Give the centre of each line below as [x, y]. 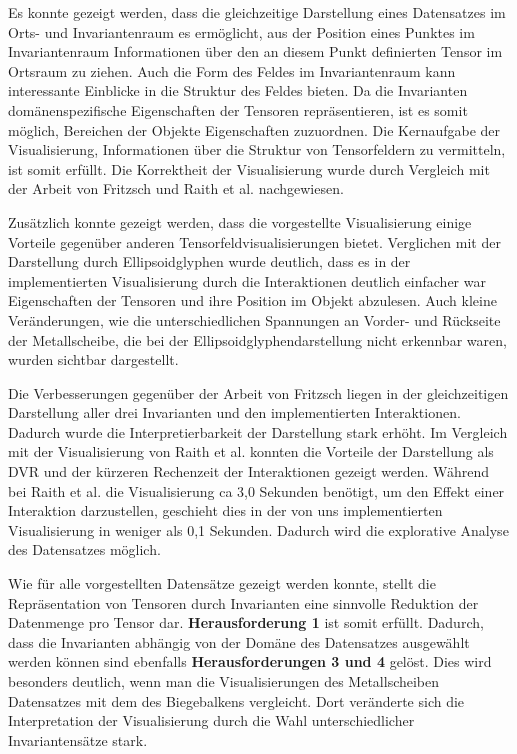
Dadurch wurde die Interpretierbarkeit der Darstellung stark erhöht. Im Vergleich [258, 431]
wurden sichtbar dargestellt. [93, 359]
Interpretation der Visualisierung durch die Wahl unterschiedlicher [211, 720]
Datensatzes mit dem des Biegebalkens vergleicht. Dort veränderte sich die [236, 700]
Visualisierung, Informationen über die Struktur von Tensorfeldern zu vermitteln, [257, 149]
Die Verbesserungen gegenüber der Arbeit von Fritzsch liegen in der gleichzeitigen [258, 392]
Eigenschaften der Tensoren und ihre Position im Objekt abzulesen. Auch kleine [252, 300]
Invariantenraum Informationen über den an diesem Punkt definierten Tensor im [255, 51]
